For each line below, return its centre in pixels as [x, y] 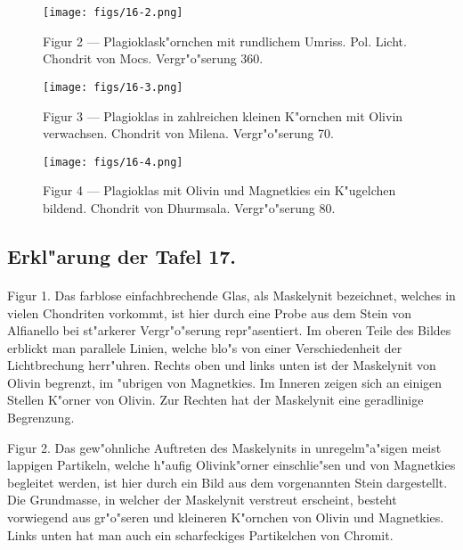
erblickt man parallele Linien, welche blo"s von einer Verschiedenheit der [205, 347]
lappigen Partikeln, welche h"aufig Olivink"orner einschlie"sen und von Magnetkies [231, 465]
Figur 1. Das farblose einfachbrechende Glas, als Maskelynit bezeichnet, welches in [231, 295]
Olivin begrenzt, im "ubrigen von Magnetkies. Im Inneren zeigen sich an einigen [225, 382]
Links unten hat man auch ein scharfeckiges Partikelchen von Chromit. [200, 534]
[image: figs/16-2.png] [113, 12]
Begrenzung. [41, 418]
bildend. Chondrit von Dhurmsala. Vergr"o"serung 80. [189, 207]
